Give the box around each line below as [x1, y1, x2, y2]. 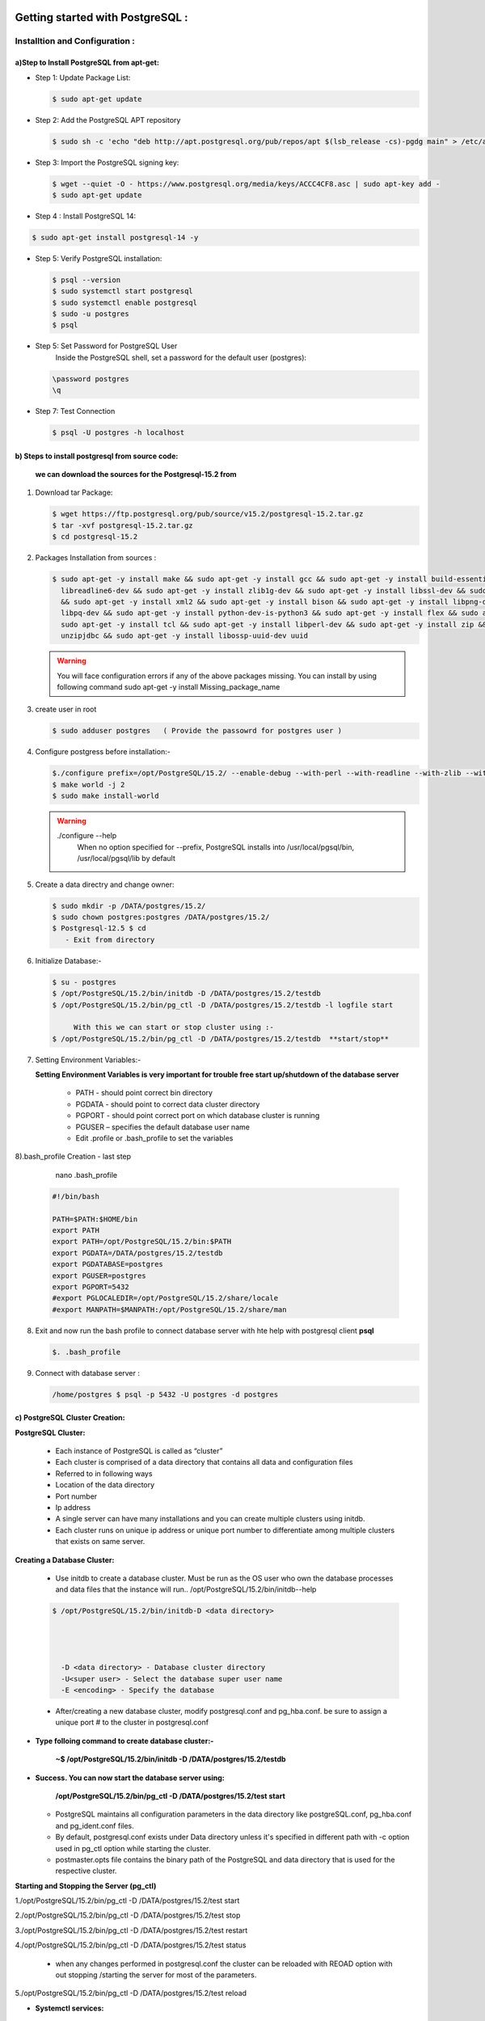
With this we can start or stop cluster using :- [73, 1023, 274, 1032]
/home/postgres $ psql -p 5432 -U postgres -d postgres [52, 1390, 279, 1399]
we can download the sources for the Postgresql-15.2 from [35, 470, 238, 479]
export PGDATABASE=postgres [52, 1259, 163, 1269]
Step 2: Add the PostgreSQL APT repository [35, 115, 181, 124]
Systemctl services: [35, 2003, 104, 2013]
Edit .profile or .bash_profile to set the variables [75, 1133, 234, 1143]
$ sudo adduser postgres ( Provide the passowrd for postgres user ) [52, 726, 343, 736]
